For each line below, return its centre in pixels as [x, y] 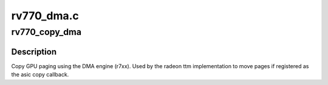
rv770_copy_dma [46, 32]
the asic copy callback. [40, 75]
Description [34, 52]
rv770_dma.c [45, 16]
